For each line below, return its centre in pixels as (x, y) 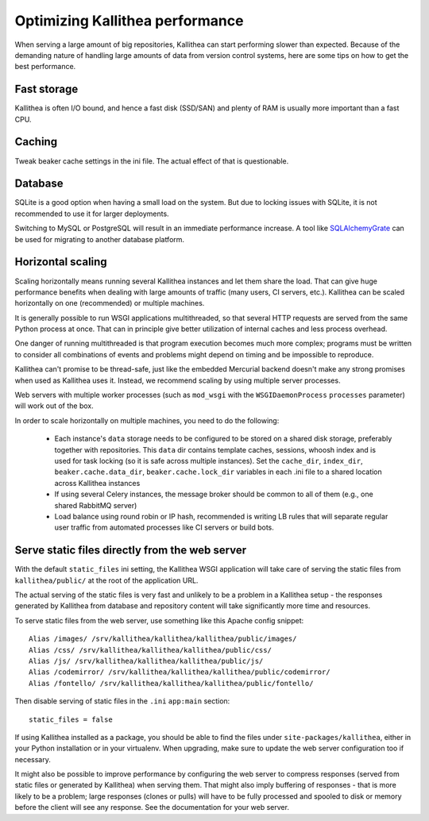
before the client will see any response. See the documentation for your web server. (152, 808)
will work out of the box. (54, 406)
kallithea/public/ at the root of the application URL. (106, 580)
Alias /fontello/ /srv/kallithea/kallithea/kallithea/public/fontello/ (171, 683)
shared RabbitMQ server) (96, 505)
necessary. (33, 759)
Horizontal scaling (61, 262)
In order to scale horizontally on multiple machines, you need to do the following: (147, 420)
